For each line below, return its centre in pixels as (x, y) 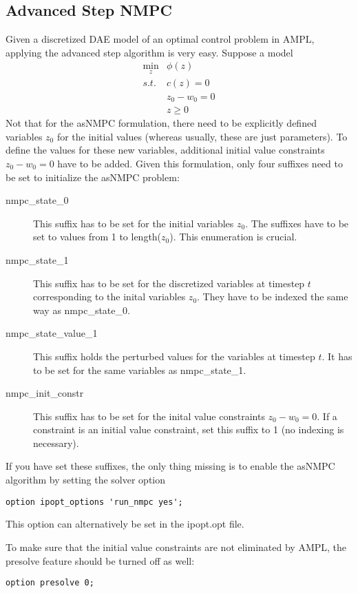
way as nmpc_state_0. (82, 310)
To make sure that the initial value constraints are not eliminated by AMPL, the (176, 547)
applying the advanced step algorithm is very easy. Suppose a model (149, 52)
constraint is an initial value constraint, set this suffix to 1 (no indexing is (189, 429)
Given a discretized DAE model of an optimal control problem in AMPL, (160, 39)
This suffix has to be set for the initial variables (134, 223)
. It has (337, 356)
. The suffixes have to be (297, 223)
